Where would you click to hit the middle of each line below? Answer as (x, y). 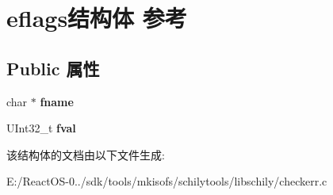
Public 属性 (53, 68)
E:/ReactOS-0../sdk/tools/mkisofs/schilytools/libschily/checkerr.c (167, 181)
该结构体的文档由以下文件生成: (86, 154)
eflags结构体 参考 (97, 18)
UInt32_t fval (41, 128)
